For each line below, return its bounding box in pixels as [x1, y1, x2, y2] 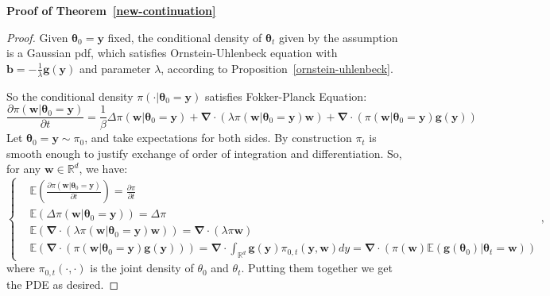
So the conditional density [6, 87, 134, 104]
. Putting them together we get [241, 259, 393, 276]
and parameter [79, 60, 151, 76]
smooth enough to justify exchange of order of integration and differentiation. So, [6, 144, 402, 161]
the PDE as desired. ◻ [6, 275, 119, 292]
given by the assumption [278, 29, 398, 45]
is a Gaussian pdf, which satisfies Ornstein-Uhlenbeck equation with [6, 44, 338, 61]
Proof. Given [6, 29, 68, 45]
